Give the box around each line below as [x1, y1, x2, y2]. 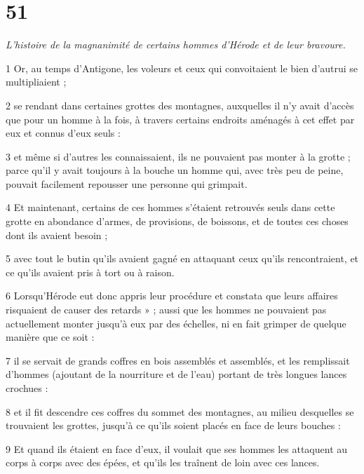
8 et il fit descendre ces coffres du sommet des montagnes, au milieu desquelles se [6, 404, 354, 419]
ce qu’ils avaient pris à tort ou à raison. [6, 264, 175, 279]
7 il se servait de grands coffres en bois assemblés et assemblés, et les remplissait [6, 353, 350, 367]
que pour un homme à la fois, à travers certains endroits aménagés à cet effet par [6, 111, 355, 126]
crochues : [6, 381, 48, 395]
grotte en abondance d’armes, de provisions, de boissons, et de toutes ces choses [6, 214, 349, 229]
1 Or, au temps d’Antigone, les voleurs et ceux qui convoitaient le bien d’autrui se [6, 60, 358, 75]
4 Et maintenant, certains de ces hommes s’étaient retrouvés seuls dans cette [6, 200, 335, 215]
